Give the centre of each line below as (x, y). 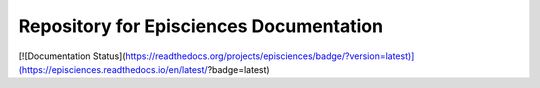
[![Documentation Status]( (72, 56)
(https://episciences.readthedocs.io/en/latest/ (113, 69)
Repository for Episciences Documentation (201, 26)
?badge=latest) (238, 69)
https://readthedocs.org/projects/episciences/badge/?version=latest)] (270, 56)
